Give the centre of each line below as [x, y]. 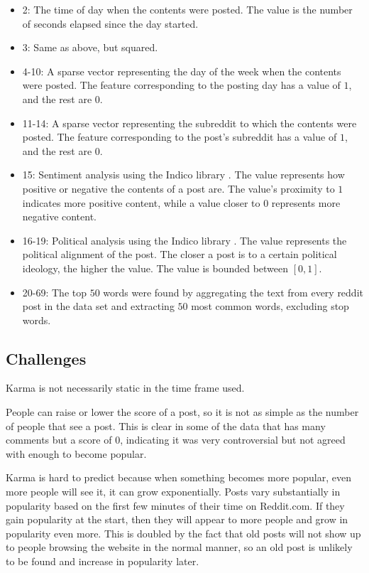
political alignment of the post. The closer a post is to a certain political [180, 254]
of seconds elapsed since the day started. [110, 23]
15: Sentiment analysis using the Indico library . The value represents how [183, 175]
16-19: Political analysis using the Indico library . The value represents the [184, 240]
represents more [306, 202]
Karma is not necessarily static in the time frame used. [125, 388]
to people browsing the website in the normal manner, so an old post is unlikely [179, 547]
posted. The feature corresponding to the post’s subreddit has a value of [180, 137]
